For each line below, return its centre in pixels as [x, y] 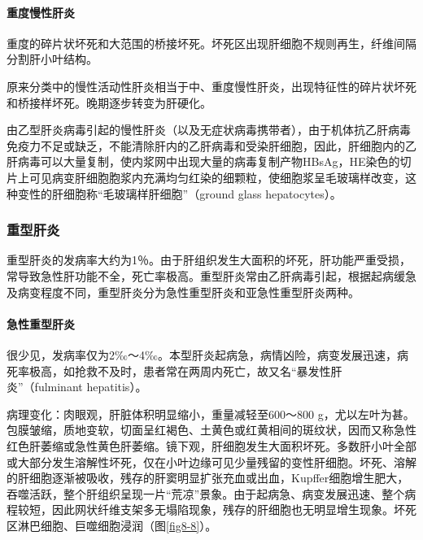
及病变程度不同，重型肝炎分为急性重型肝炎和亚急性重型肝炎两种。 [183, 292]
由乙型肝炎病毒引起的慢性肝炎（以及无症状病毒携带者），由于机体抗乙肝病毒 [209, 130]
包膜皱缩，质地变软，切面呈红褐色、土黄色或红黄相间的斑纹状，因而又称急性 [211, 430]
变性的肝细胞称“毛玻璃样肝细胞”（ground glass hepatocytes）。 [179, 193]
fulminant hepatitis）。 [91, 387]
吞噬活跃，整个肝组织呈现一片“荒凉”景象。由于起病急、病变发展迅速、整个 [206, 493]
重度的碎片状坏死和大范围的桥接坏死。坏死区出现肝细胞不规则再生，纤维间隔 [211, 43]
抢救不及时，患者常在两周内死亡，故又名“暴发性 [203, 370]
